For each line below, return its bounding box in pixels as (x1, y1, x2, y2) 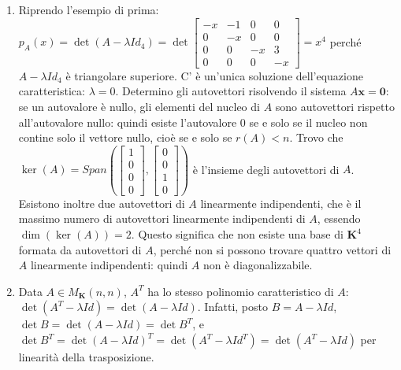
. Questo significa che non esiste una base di (131, 226, 343, 242)
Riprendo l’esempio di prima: (18, 2, 159, 17)
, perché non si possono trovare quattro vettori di (153, 241, 392, 257)
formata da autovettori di (18, 241, 142, 257)
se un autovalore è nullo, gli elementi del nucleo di (18, 98, 260, 114)
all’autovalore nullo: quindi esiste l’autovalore (18, 113, 237, 130)
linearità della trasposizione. (18, 349, 154, 365)
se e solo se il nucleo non (249, 113, 368, 130)
